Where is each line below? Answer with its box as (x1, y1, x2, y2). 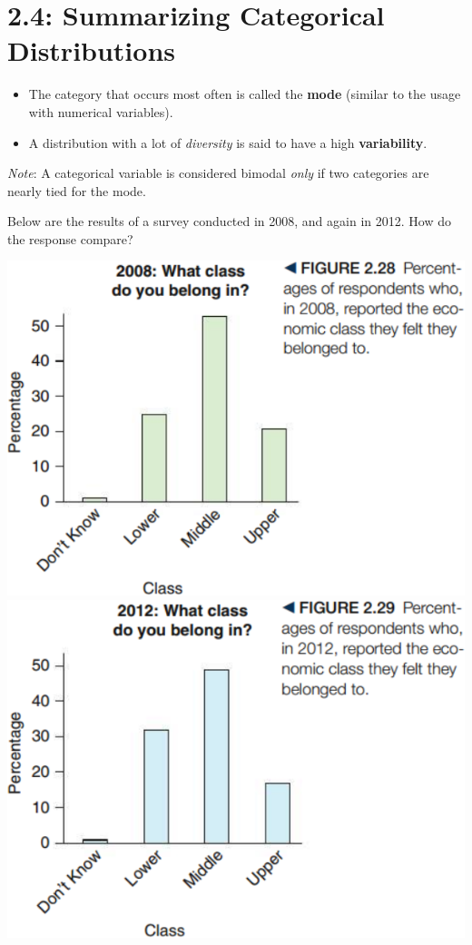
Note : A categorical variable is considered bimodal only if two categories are (7, 163, 429, 182)
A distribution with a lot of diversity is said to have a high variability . (28, 133, 428, 152)
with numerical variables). (28, 102, 173, 121)
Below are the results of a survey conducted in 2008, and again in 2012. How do (7, 212, 451, 231)
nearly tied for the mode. (7, 181, 146, 200)
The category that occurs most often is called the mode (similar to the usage (28, 84, 461, 103)
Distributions (7, 32, 175, 69)
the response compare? (7, 229, 133, 248)
